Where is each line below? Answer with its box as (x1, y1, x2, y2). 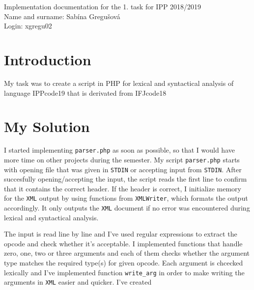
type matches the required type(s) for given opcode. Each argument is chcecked (4, 258, 243, 268)
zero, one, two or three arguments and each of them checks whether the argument (4, 248, 250, 258)
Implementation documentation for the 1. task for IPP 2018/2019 (4, 1, 201, 11)
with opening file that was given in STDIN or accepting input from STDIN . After (4, 164, 242, 174)
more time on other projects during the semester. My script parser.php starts (4, 154, 240, 164)
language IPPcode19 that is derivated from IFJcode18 (4, 87, 167, 98)
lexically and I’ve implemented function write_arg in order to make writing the (4, 267, 245, 277)
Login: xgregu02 (4, 21, 52, 31)
